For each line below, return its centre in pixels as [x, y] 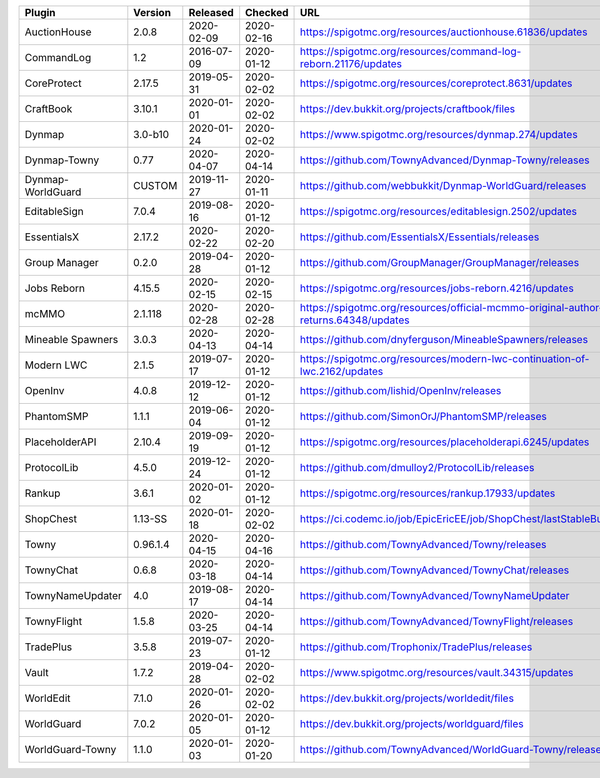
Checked [267, 12]
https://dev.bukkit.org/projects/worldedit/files [407, 698]
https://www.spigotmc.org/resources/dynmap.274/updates [439, 134]
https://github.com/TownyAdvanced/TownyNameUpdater [435, 595]
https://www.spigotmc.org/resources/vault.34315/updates [437, 672]
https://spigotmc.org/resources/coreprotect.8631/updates [436, 83]
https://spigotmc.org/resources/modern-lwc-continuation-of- [445, 358]
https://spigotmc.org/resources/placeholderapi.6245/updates [445, 442]
